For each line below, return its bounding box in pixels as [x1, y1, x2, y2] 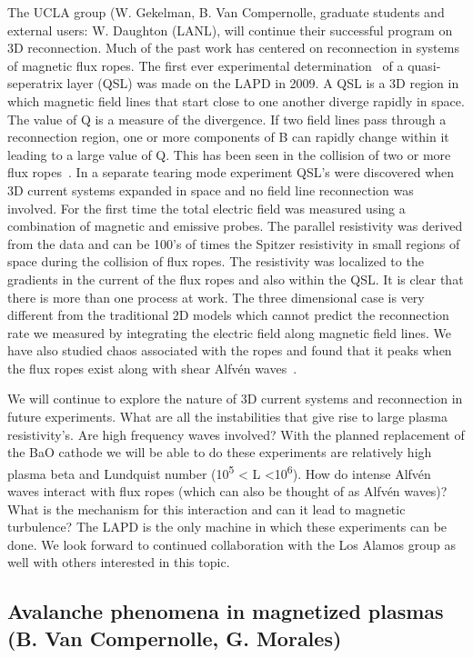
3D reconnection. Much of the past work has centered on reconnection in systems [7, 38, 459, 57]
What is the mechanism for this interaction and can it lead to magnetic [7, 499, 406, 518]
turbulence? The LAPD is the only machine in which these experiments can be [7, 517, 448, 536]
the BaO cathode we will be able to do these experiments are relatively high [7, 443, 432, 462]
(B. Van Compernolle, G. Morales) [7, 623, 342, 652]
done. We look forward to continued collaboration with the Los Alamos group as [7, 534, 456, 553]
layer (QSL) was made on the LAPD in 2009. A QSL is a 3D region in [66, 74, 459, 93]
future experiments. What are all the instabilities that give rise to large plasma [7, 407, 448, 426]
